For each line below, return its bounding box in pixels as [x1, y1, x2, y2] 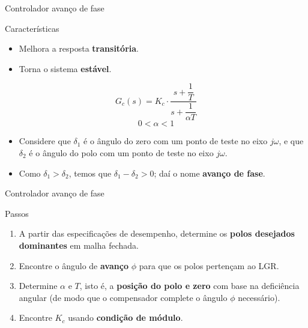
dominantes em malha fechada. [19, 238, 139, 251]
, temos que [68, 166, 112, 179]
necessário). [238, 291, 280, 303]
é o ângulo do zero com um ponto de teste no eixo [83, 135, 268, 147]
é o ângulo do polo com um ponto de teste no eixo [29, 146, 214, 159]
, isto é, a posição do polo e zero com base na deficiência [79, 279, 300, 292]
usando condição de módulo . [68, 311, 183, 324]
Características [5, 22, 59, 34]
